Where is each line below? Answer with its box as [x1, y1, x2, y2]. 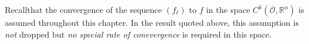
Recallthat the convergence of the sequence [5, 4, 162, 15]
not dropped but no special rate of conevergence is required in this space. [5, 28, 272, 40]
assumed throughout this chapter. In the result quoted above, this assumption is [5, 16, 299, 28]
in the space [206, 4, 250, 15]
